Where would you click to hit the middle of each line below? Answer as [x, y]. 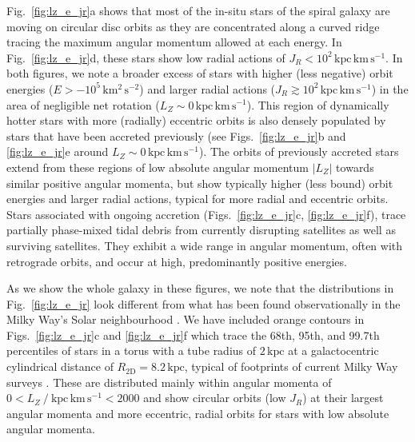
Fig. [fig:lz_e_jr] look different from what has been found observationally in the [204, 303]
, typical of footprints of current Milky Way [291, 366]
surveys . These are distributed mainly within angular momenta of [169, 382]
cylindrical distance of [60, 366]
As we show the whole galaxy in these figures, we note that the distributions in [200, 288]
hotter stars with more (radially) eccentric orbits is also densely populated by [196, 120]
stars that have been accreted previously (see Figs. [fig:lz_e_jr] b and [176, 135]
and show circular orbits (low [215, 398]
